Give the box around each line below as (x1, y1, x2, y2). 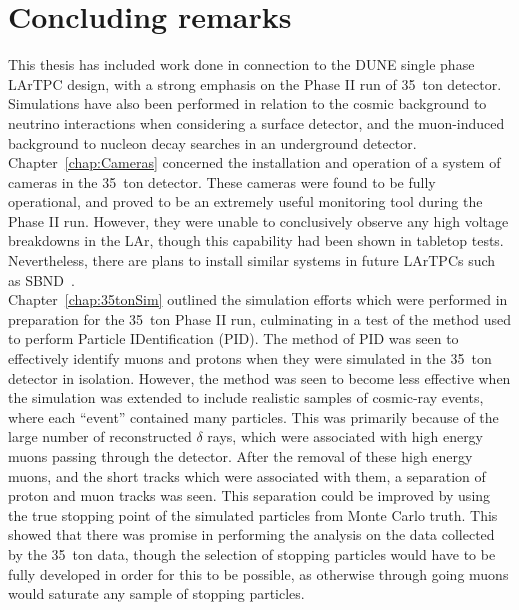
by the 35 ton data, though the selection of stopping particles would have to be (8, 543, 496, 564)
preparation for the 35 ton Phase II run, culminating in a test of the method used (8, 308, 512, 329)
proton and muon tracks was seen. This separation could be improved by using (8, 485, 491, 506)
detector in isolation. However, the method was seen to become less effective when (8, 367, 511, 388)
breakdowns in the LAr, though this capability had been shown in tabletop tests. (8, 230, 504, 251)
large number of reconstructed (8, 426, 192, 447)
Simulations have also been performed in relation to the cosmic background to (8, 93, 487, 114)
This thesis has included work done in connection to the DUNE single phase (8, 54, 475, 75)
